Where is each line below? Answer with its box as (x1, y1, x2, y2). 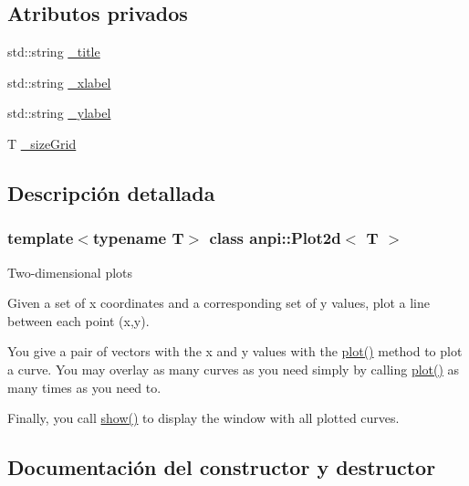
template (7, 227, 74, 249)
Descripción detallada (7, 178, 215, 206)
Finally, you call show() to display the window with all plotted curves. (7, 408, 400, 428)
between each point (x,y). (7, 311, 150, 330)
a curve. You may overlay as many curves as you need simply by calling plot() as (7, 359, 460, 378)
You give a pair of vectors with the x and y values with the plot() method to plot (7, 342, 463, 361)
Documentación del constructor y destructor (7, 453, 436, 481)
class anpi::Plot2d (209, 227, 341, 249)
